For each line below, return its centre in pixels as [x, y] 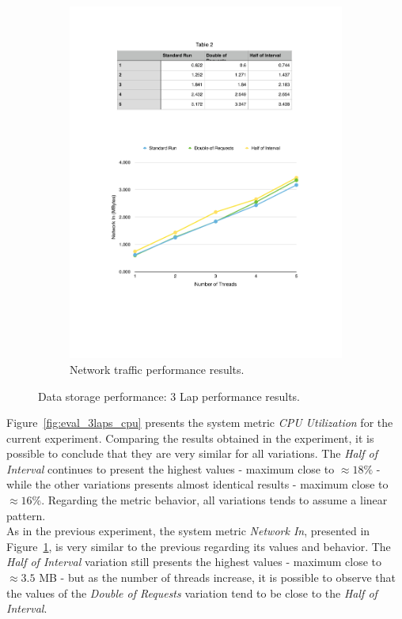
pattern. [26, 515]
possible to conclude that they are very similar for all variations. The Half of [192, 453]
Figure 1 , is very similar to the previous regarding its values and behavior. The [199, 546]
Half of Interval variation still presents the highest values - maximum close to [194, 562]
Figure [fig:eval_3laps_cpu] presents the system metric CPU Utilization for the [200, 423]
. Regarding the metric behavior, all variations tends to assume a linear [214, 500]
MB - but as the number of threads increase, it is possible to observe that [217, 577]
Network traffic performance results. [157, 369]
